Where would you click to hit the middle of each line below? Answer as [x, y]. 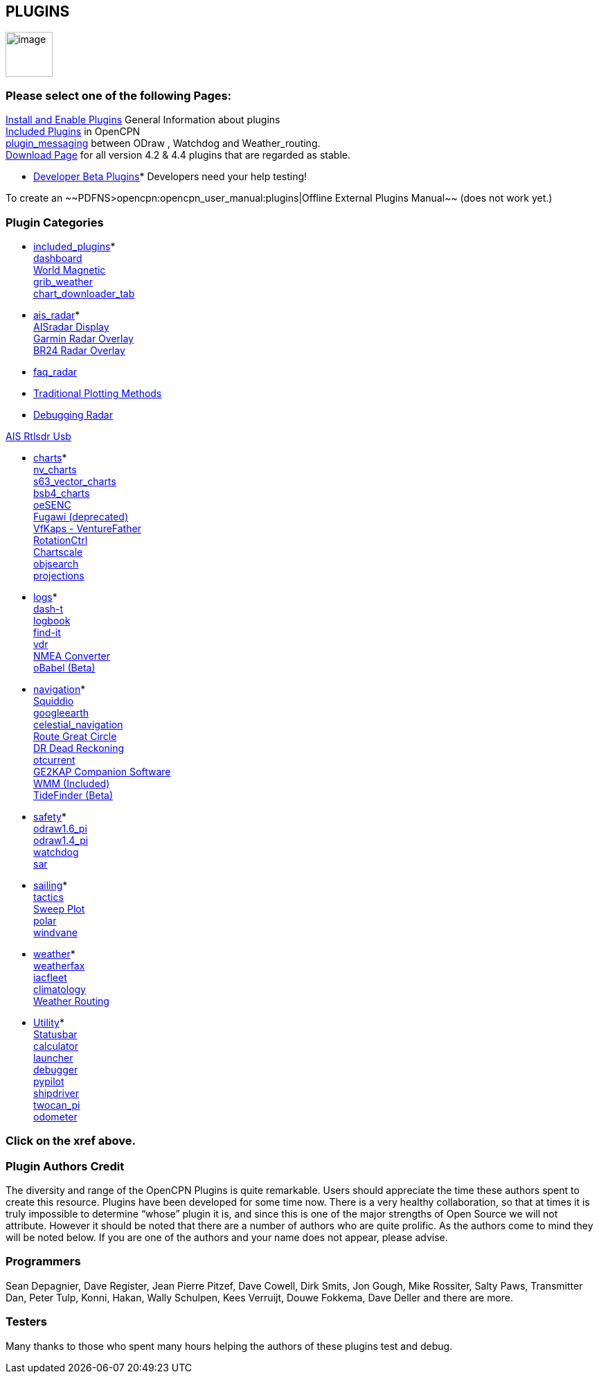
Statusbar [55, 1034]
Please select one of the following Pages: [119, 95]
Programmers [43, 1262]
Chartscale [58, 552]
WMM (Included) [72, 783]
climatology [60, 989]
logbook [52, 620]
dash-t [48, 608]
